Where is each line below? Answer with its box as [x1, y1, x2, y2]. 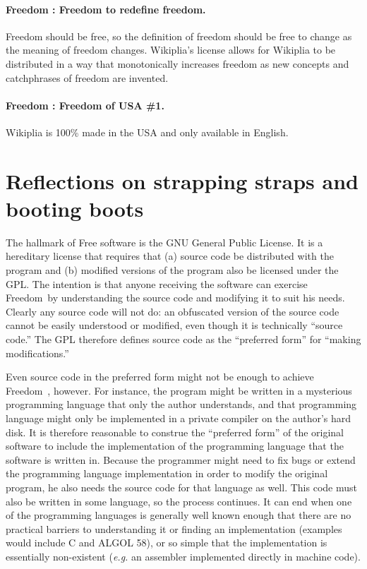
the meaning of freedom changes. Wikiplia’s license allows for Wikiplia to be [6, 42, 336, 57]
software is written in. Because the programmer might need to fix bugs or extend [6, 452, 356, 467]
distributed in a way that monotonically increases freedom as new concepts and [6, 56, 349, 71]
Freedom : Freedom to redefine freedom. [6, 1, 206, 16]
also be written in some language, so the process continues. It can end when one [6, 493, 352, 508]
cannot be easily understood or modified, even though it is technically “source [6, 318, 343, 333]
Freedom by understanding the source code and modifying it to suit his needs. [6, 290, 345, 305]
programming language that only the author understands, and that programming [6, 397, 357, 412]
